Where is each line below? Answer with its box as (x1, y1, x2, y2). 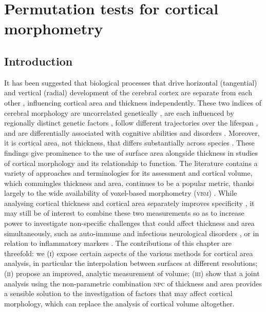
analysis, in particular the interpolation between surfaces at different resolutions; (4, 258, 258, 268)
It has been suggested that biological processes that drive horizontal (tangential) (4, 77, 257, 88)
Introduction (4, 53, 73, 69)
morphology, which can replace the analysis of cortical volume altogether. (4, 298, 235, 308)
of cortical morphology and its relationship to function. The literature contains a (4, 157, 258, 168)
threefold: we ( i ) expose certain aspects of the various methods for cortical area (4, 247, 253, 258)
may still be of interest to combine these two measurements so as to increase (4, 207, 244, 218)
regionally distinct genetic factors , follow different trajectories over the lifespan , (4, 117, 258, 128)
